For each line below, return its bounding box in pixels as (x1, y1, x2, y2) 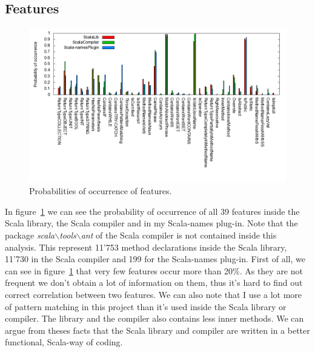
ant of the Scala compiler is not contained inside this (81, 228, 277, 241)
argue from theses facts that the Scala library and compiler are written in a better (5, 323, 310, 336)
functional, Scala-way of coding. (5, 336, 123, 348)
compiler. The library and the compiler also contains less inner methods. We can (5, 312, 304, 325)
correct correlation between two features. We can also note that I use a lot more (5, 288, 302, 300)
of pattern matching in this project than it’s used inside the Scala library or (5, 300, 287, 313)
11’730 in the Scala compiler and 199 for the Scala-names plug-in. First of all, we (5, 252, 305, 265)
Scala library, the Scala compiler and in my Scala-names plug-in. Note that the (5, 217, 298, 229)
